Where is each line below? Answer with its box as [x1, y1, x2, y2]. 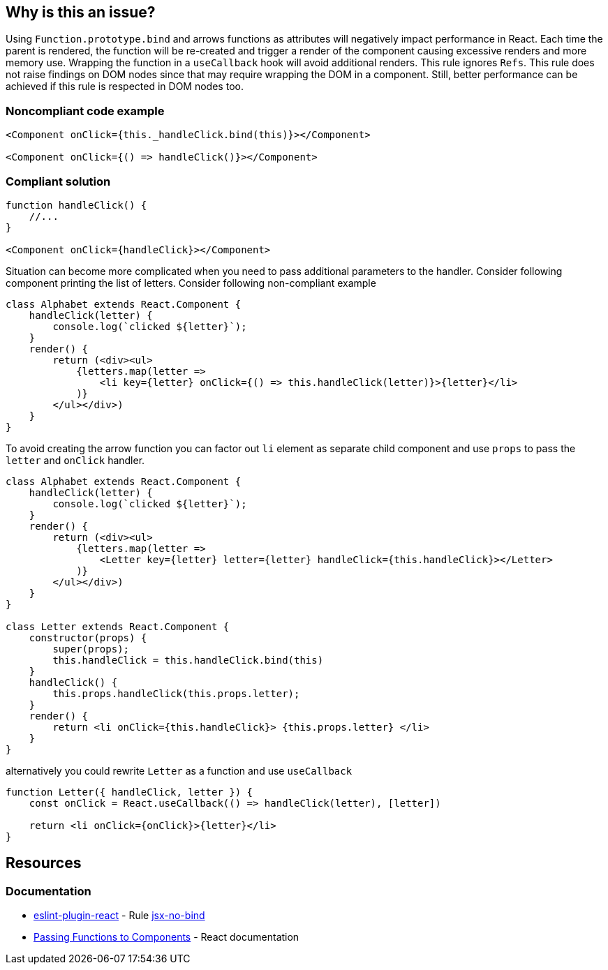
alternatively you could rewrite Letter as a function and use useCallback [6, 764, 353, 777]
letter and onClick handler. [6, 454, 145, 466]
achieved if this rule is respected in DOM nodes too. [6, 80, 244, 93]
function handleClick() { [6, 199, 147, 211]
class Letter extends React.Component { [6, 620, 230, 632]
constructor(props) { [29, 632, 147, 643]
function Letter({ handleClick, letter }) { [6, 786, 253, 798]
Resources [6, 854, 82, 872]
